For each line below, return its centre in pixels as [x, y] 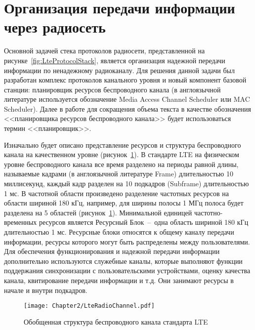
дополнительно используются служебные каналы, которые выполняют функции [123, 261]
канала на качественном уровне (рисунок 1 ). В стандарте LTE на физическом [122, 154]
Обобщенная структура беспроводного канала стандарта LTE [116, 321]
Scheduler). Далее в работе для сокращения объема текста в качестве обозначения [128, 108]
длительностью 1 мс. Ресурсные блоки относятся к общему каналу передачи [119, 232]
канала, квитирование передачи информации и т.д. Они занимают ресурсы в [119, 280]
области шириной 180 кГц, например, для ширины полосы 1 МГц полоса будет [124, 203]
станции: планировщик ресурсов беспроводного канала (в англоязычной [112, 89]
